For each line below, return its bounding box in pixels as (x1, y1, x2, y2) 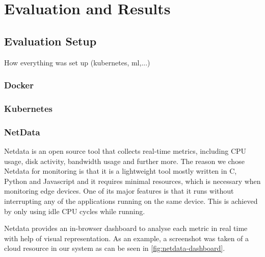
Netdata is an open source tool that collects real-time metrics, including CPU (4, 146, 247, 156)
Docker (4, 79, 34, 91)
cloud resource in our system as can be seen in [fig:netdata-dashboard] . (4, 243, 225, 253)
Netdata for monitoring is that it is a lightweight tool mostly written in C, (4, 166, 237, 176)
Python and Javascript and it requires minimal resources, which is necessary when (4, 175, 261, 186)
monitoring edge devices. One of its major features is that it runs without (4, 185, 234, 196)
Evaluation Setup (4, 33, 97, 49)
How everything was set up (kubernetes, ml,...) (4, 57, 150, 67)
